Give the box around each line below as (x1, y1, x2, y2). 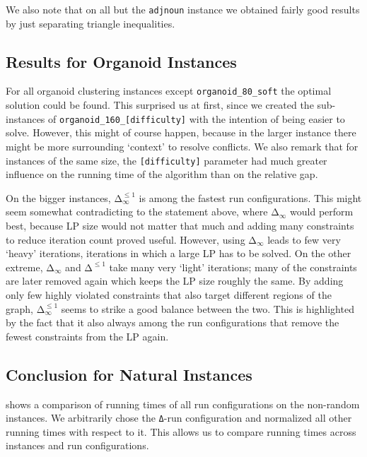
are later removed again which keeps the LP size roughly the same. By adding (6, 273, 344, 288)
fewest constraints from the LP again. (6, 328, 169, 343)
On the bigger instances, (6, 190, 111, 205)
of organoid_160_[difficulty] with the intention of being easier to (48, 111, 345, 126)
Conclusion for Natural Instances (6, 363, 252, 385)
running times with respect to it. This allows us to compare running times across (6, 424, 356, 439)
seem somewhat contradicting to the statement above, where (6, 204, 268, 219)
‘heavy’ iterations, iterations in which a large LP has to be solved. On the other (6, 246, 351, 261)
